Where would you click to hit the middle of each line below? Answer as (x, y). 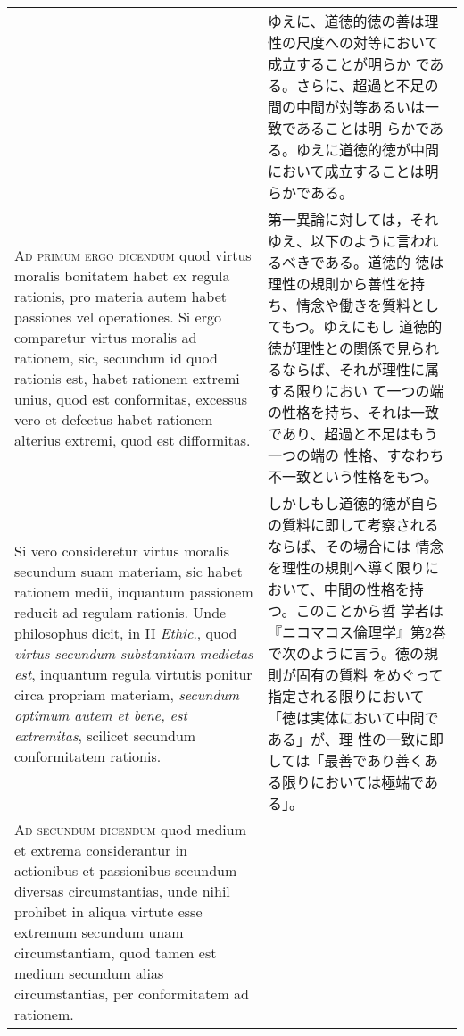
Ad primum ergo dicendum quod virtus (133, 255)
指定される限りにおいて (346, 696)
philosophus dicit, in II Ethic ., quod (126, 632)
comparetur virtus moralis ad (106, 337)
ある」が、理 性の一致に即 (356, 739)
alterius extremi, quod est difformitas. (133, 440)
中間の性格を (366, 589)
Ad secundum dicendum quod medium (131, 829)
